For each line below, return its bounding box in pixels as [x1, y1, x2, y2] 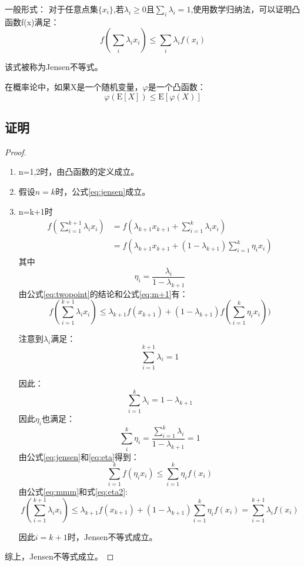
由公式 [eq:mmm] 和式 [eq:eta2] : [18, 485, 128, 498]
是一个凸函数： [148, 80, 206, 92]
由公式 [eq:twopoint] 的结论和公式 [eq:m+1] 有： [18, 287, 188, 299]
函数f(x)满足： [5, 15, 59, 28]
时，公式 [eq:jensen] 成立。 [55, 185, 151, 197]
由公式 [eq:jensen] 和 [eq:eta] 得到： [18, 450, 139, 462]
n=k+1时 [18, 205, 53, 217]
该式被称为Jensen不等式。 [5, 61, 103, 73]
